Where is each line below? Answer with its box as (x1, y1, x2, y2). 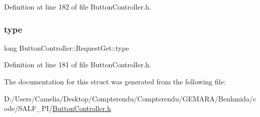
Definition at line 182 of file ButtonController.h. (4, 2, 151, 12)
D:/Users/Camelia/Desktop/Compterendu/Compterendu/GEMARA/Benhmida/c (4, 93, 256, 103)
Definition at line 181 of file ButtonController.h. (4, 59, 151, 70)
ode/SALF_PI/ (4, 103, 53, 113)
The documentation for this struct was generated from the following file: (4, 76, 226, 86)
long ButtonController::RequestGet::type (4, 42, 129, 53)
